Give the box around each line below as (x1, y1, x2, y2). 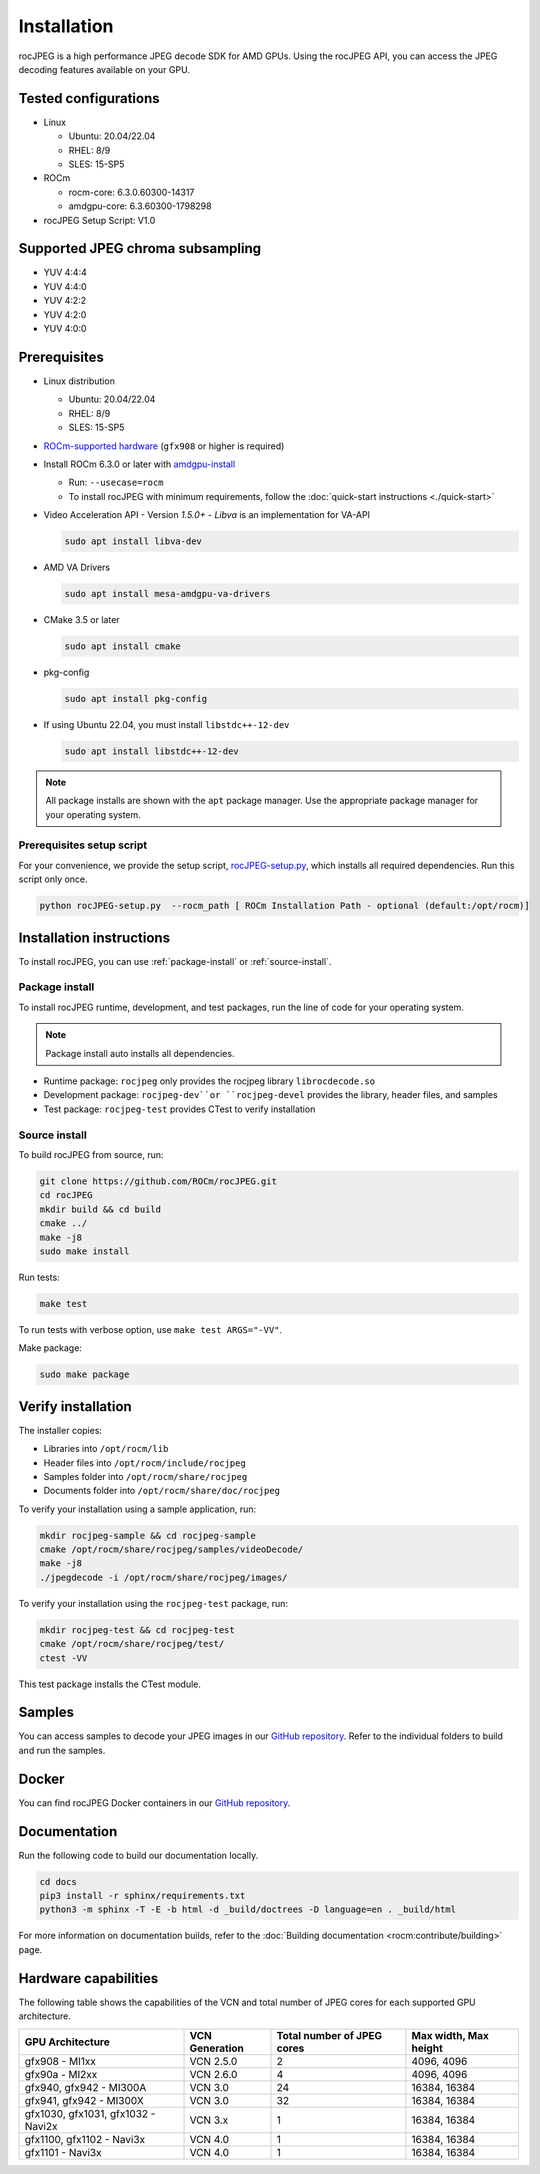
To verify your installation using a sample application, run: (18, 1503, 257, 1515)
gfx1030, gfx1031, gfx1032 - (24, 2106, 156, 2120)
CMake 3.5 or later (43, 614, 120, 626)
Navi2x (24, 2119, 58, 2133)
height (411, 2041, 444, 2055)
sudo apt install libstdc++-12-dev (64, 745, 239, 757)
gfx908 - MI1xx (24, 2054, 97, 2068)
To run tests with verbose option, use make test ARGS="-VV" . (18, 1323, 283, 1335)
